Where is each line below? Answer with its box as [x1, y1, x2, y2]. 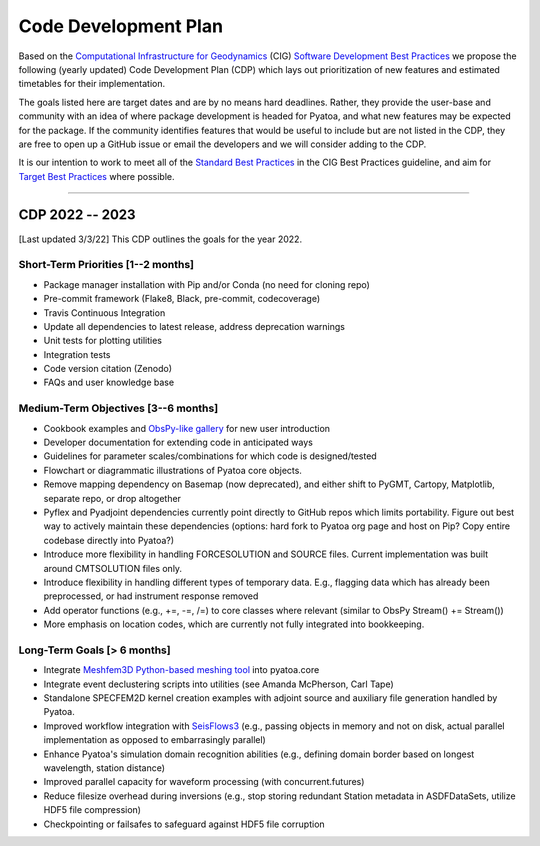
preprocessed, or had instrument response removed [43, 590, 259, 602]
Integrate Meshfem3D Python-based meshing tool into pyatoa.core [43, 664, 320, 676]
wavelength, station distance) [43, 761, 165, 774]
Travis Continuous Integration [43, 306, 166, 319]
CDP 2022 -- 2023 [18, 206, 136, 224]
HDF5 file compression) [43, 804, 142, 816]
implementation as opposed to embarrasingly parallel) [43, 734, 267, 746]
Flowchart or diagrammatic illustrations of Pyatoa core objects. [43, 464, 302, 476]
